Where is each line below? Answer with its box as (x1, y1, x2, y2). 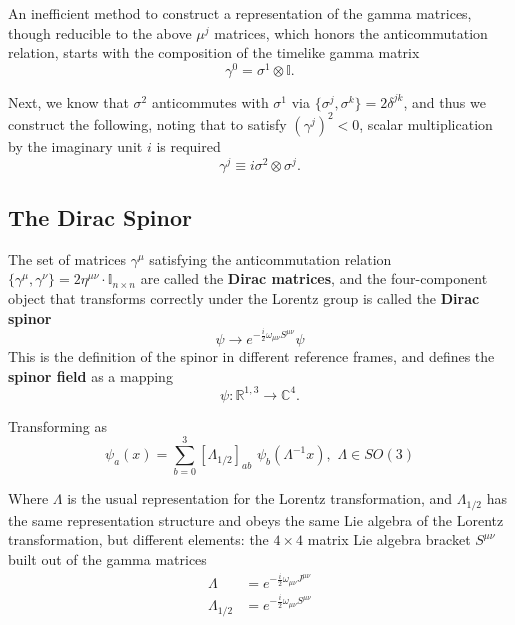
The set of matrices (8, 248, 126, 269)
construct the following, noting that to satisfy (8, 113, 287, 134)
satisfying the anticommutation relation (149, 248, 392, 269)
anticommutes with (151, 91, 269, 112)
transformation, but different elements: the (8, 529, 269, 550)
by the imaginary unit (8, 135, 143, 156)
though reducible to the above (8, 22, 192, 43)
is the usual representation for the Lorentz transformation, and (67, 488, 453, 509)
